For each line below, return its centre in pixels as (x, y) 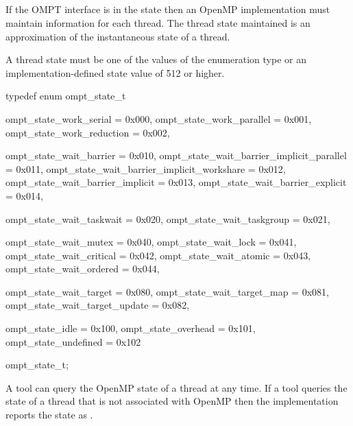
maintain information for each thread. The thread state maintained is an (158, 22)
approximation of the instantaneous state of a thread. (118, 36)
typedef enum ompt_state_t (66, 96)
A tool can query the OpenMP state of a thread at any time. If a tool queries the (176, 387)
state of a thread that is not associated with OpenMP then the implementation (172, 401)
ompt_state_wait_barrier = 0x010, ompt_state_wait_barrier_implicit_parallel (176, 155)
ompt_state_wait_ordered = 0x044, (83, 269)
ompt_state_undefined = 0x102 (73, 341)
